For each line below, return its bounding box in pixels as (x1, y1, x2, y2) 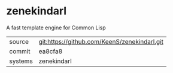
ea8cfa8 (38, 47, 63, 55)
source (9, 37, 29, 45)
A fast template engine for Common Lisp (6, 24, 106, 31)
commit (9, 47, 31, 55)
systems (9, 57, 33, 65)
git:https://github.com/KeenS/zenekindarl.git (38, 37, 163, 45)
